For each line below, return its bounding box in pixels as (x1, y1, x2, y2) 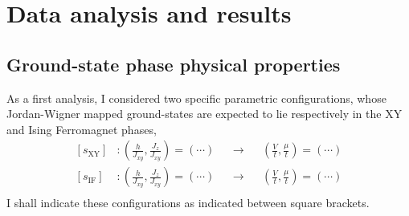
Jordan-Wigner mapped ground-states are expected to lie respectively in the (6, 105, 382, 122)
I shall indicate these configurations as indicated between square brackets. (6, 194, 370, 211)
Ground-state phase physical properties (6, 51, 341, 76)
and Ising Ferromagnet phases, (6, 120, 157, 137)
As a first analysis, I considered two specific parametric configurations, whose (6, 89, 387, 106)
